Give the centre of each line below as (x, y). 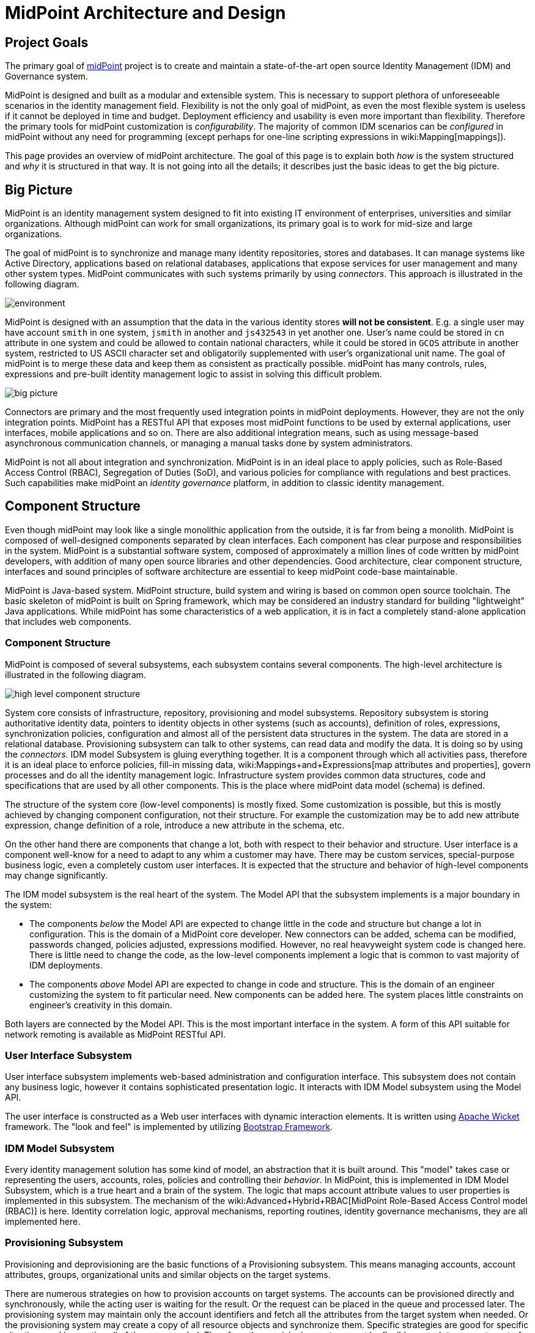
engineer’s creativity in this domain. (101, 1005)
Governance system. (46, 76)
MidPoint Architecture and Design (146, 13)
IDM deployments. (66, 965)
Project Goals (47, 42)
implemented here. (43, 1222)
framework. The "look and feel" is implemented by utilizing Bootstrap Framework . (169, 1127)
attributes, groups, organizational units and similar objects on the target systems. (168, 1274)
